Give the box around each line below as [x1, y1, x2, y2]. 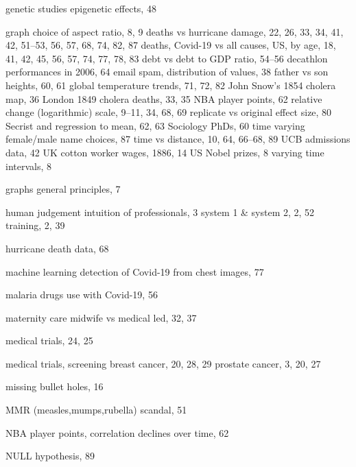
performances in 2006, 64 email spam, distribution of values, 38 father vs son [5, 64, 329, 79]
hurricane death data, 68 [5, 241, 109, 255]
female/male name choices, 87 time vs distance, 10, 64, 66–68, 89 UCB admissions [5, 132, 351, 146]
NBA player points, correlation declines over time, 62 [5, 425, 229, 440]
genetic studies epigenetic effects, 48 [5, 1, 156, 15]
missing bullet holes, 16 [5, 379, 104, 394]
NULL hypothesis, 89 [5, 448, 95, 463]
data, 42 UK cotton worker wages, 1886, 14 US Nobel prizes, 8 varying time [5, 145, 324, 159]
